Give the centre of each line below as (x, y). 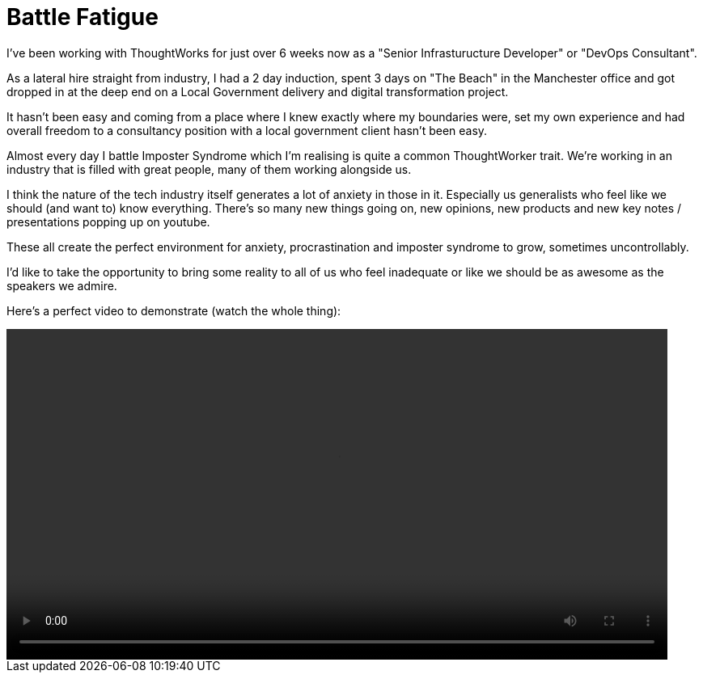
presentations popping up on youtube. (108, 221)
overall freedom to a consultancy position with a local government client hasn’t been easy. (247, 130)
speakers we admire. (62, 285)
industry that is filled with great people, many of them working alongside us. (209, 169)
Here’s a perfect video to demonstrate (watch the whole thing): (174, 310)
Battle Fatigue (83, 17)
